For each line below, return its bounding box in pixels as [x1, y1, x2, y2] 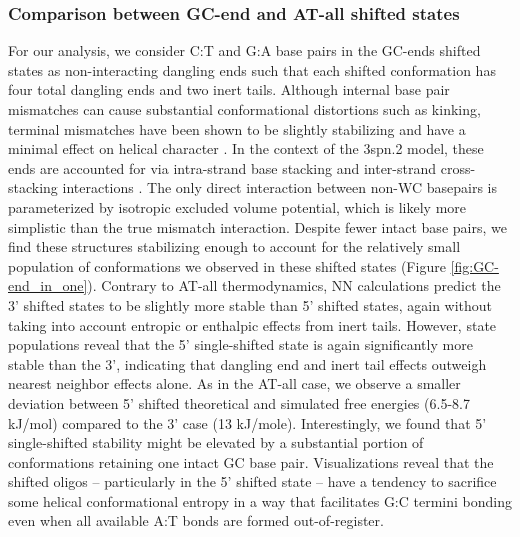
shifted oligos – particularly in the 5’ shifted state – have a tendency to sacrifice [8, 471, 497, 492]
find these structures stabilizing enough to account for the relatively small [8, 236, 461, 257]
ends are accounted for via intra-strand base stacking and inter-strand [8, 157, 437, 178]
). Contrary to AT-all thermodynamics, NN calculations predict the [87, 275, 501, 296]
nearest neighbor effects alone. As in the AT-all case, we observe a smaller [8, 373, 461, 394]
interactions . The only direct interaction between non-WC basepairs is [62, 177, 497, 198]
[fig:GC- [450, 255, 499, 276]
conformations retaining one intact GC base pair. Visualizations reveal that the [8, 451, 494, 472]
